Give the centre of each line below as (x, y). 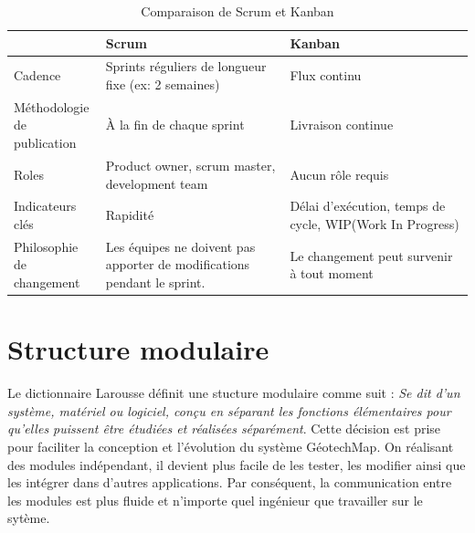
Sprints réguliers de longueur (186, 66)
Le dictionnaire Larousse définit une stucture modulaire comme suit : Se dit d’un (234, 393)
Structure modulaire (138, 349)
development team (157, 183)
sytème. (29, 518)
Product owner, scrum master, (190, 165)
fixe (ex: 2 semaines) (163, 84)
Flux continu (326, 75)
